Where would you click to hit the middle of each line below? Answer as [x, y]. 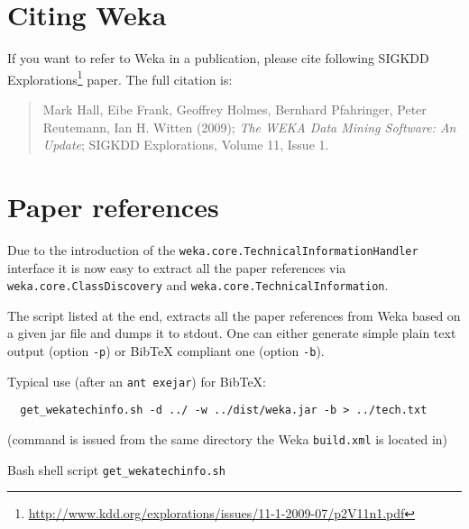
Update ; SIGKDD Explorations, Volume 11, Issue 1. [186, 145]
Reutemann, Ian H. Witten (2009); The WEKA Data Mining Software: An [249, 127]
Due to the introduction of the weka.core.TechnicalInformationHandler [213, 249]
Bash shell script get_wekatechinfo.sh [116, 469]
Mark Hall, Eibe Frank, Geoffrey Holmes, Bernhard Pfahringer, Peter [234, 109]
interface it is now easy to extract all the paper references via [177, 267]
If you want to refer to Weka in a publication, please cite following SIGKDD [218, 58]
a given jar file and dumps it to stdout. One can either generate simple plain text [232, 333]
